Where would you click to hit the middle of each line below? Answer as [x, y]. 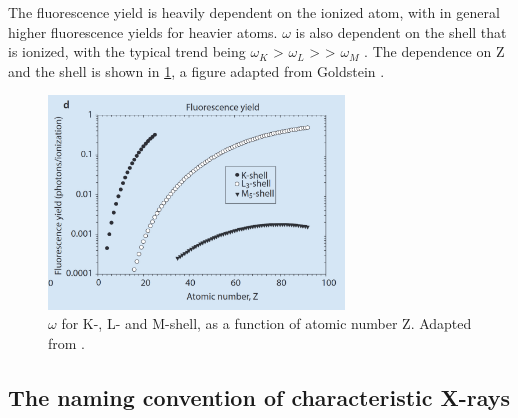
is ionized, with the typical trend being [127, 51]
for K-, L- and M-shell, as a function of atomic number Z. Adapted [266, 323]
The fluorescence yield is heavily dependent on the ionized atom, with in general [254, 12]
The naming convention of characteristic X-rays [259, 397]
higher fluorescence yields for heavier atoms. [143, 31]
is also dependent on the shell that [401, 31]
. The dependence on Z [434, 51]
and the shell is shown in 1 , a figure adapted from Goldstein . [196, 70]
